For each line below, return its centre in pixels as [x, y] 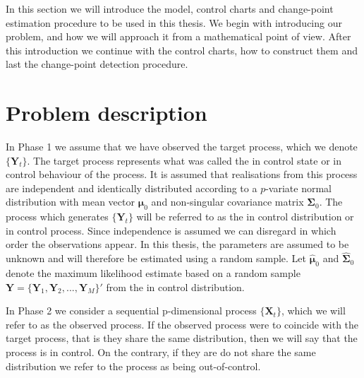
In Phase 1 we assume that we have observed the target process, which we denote [182, 147]
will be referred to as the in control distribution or [245, 217]
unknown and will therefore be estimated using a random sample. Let [156, 258]
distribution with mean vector [70, 202]
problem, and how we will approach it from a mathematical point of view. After [178, 36]
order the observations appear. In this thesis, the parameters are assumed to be [177, 244]
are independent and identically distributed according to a [132, 188]
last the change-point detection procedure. [97, 64]
